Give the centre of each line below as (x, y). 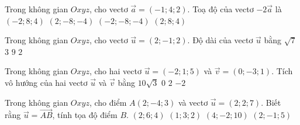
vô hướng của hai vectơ (46, 82)
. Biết (271, 102)
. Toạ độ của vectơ (220, 9)
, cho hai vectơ (115, 71)
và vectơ (193, 102)
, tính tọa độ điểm (85, 115)
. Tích (282, 71)
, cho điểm (108, 102)
